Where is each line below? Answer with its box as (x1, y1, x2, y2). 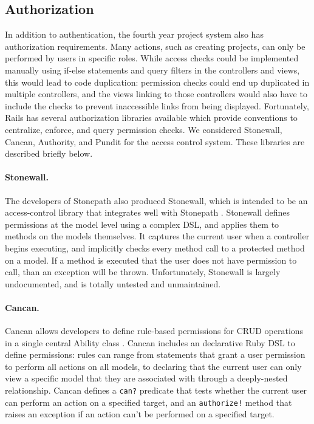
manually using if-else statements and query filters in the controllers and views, (5, 63, 300, 76)
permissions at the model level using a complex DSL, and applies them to (5, 217, 279, 230)
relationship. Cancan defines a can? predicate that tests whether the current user (5, 384, 307, 397)
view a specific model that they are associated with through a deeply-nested (5, 372, 288, 385)
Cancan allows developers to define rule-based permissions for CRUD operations (5, 324, 304, 337)
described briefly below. (5, 147, 93, 160)
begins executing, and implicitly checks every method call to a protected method (5, 241, 305, 254)
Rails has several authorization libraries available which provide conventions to (5, 111, 298, 124)
